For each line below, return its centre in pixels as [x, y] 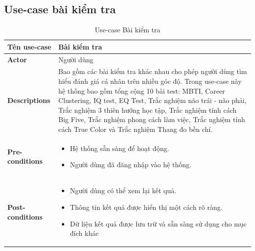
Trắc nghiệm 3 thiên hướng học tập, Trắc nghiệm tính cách [148, 110]
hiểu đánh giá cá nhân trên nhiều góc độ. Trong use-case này [150, 81]
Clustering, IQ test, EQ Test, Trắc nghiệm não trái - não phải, [153, 100]
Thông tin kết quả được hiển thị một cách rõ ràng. [146, 207]
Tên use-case [29, 46]
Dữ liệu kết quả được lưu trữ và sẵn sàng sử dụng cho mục [158, 223]
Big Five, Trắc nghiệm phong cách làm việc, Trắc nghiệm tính [152, 119]
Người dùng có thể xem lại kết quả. [123, 190]
